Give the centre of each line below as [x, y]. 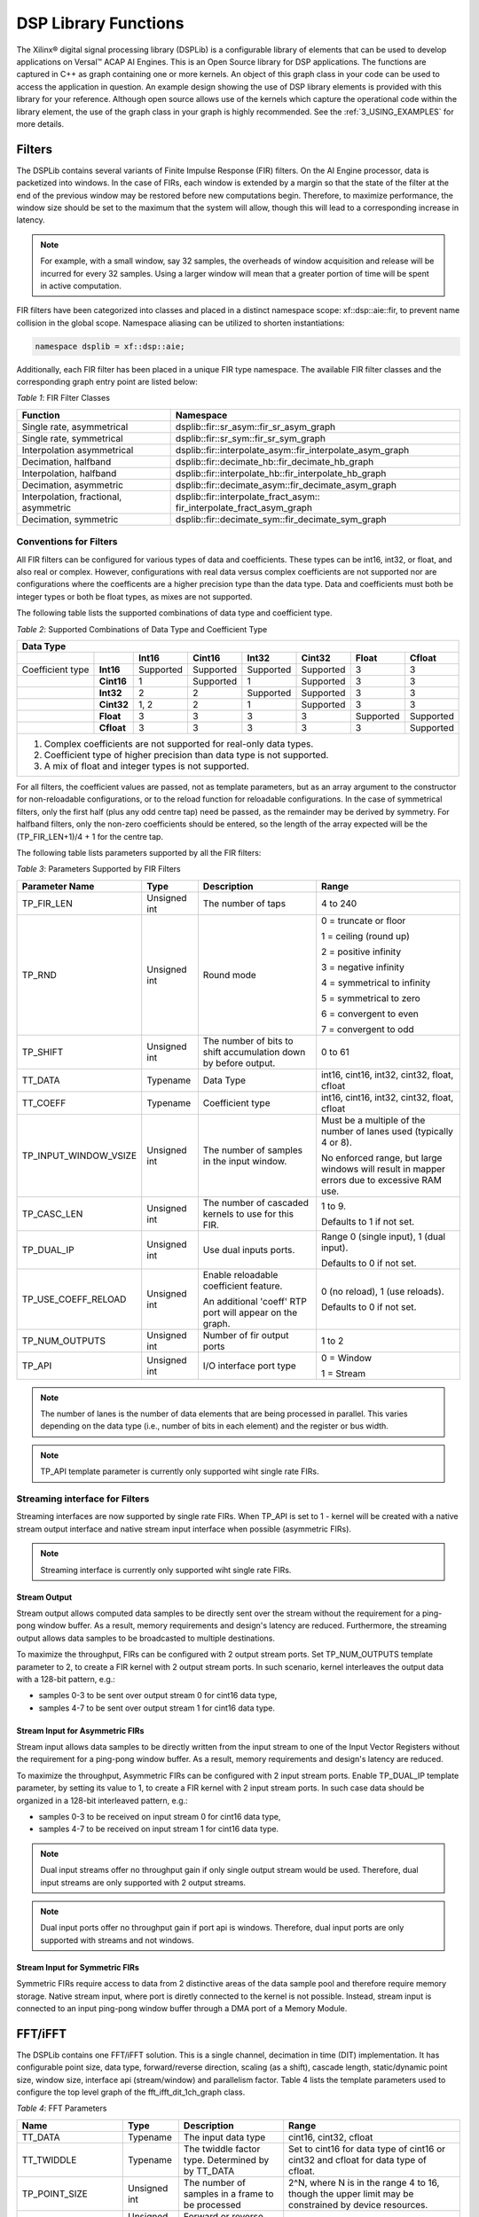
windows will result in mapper [383, 1169]
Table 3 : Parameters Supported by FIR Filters [98, 869]
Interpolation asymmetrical [78, 450]
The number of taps [244, 903]
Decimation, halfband [67, 461]
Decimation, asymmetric [73, 485]
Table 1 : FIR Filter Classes [63, 398]
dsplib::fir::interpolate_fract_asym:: [247, 497]
